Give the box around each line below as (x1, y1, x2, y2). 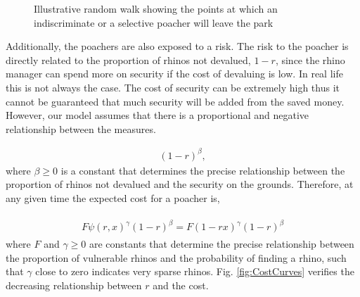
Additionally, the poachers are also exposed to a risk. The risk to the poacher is (6, 39, 349, 53)
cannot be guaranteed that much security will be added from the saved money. (6, 94, 345, 108)
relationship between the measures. (6, 121, 156, 136)
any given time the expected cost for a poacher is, (6, 191, 220, 206)
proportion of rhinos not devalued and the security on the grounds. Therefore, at (6, 177, 354, 191)
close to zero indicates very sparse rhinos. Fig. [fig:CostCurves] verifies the (35, 264, 354, 279)
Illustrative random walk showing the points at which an (34, 1, 278, 15)
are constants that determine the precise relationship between (89, 236, 354, 251)
